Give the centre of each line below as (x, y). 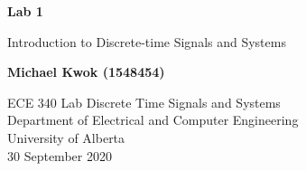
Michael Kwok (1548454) (86, 72)
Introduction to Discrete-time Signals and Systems (147, 41)
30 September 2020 (60, 155)
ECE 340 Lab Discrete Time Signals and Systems (144, 102)
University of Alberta (66, 137)
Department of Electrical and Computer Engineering (153, 120)
